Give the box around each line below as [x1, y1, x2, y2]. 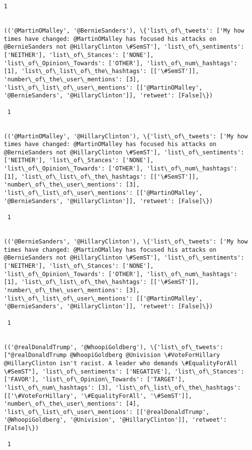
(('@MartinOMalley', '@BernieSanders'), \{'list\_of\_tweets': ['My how [4, 27, 244, 34]
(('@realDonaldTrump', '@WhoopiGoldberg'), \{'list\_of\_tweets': [4, 343, 224, 351]
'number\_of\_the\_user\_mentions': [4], [4, 400, 140, 408]
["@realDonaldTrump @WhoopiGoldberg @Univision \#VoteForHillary [4, 352, 220, 359]
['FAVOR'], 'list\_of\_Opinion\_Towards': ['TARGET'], [4, 376, 185, 383]
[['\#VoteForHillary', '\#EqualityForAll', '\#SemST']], [4, 392, 192, 399]
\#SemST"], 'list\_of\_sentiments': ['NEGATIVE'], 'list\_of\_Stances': [4, 368, 244, 375]
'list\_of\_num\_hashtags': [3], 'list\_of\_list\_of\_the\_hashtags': [4, 384, 241, 391]
